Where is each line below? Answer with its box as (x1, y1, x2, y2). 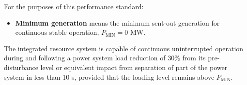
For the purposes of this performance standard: (4, 1, 144, 11)
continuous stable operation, (15, 27, 99, 37)
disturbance (4, 62, 38, 72)
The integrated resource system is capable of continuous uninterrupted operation (4, 43, 244, 53)
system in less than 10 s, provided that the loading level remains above (4, 71, 215, 82)
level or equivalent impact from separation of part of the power (40, 62, 228, 72)
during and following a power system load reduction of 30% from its (4, 53, 206, 63)
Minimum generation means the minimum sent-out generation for (15, 17, 220, 28)
